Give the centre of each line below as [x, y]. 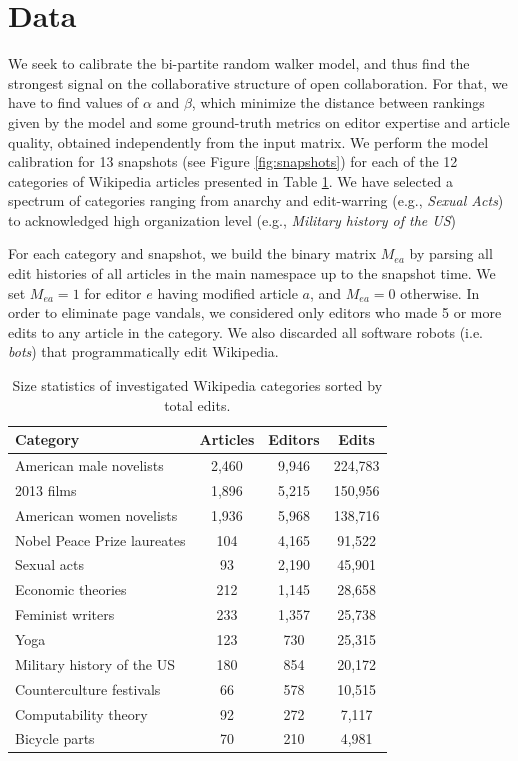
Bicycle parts [55, 738]
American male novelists [89, 465]
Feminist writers [65, 614]
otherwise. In [440, 292]
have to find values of [73, 102]
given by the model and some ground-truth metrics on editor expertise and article [259, 121]
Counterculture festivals [88, 688]
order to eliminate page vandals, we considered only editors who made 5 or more [255, 312]
